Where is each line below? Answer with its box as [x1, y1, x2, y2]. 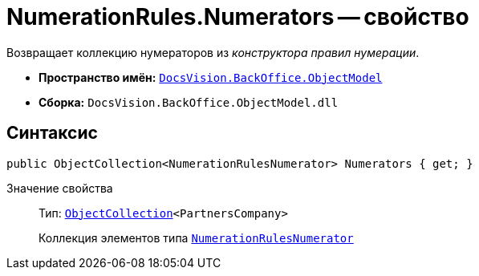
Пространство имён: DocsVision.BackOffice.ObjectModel [39, 70, 383, 84]
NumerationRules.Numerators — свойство [6, 3, 469, 30]
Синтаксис [6, 123, 98, 144]
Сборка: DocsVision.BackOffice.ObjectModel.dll [39, 95, 339, 109]
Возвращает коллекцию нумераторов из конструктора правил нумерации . [6, 45, 420, 59]
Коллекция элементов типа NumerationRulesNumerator [39, 230, 354, 245]
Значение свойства [6, 181, 113, 195]
